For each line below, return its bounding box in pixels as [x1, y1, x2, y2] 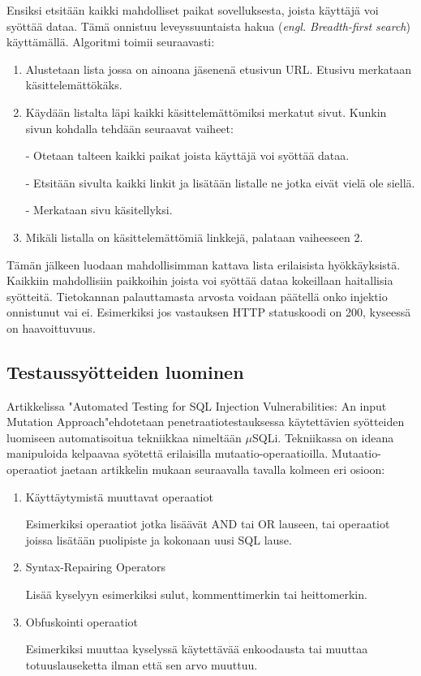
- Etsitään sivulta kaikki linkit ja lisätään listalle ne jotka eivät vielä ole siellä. [25, 174, 415, 191]
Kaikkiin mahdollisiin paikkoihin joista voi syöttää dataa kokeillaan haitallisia [6, 272, 393, 289]
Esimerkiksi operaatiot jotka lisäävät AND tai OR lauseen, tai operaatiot [25, 515, 390, 532]
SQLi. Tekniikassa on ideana [252, 428, 394, 446]
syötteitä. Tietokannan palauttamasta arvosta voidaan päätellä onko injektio [6, 287, 388, 304]
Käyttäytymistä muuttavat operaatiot [25, 488, 213, 505]
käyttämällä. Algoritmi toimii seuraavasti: [6, 33, 215, 50]
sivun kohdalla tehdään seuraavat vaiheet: [25, 119, 234, 136]
